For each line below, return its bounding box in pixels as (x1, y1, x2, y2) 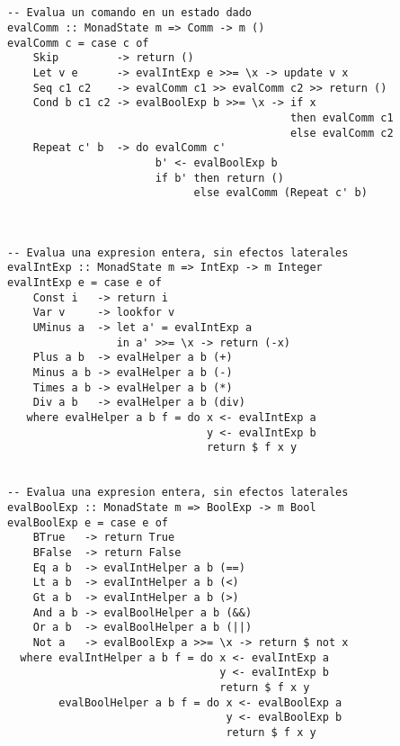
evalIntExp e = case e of (7, 276, 162, 290)
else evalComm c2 (290, 126, 394, 139)
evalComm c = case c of (7, 36, 149, 49)
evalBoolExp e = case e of (7, 516, 168, 529)
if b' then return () (155, 171, 284, 184)
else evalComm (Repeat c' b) (193, 186, 368, 200)
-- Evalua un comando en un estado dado (7, 6, 253, 20)
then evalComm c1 (290, 111, 394, 124)
